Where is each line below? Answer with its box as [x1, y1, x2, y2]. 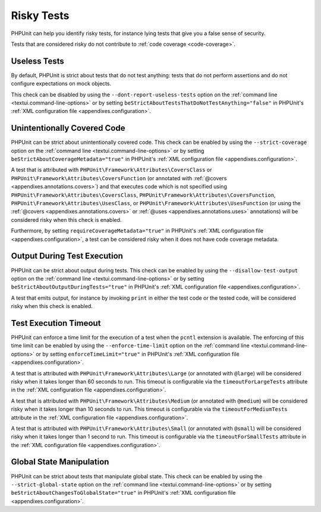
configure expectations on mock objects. [11, 80, 112, 87]
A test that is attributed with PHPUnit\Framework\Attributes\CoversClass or [11, 167, 212, 174]
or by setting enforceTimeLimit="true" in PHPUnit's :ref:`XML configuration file [36, 350, 240, 357]
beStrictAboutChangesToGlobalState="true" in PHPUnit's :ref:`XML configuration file [11, 489, 236, 497]
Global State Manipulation [11, 457, 109, 467]
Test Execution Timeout [11, 318, 101, 328]
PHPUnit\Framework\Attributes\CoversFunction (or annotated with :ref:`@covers [11, 174, 227, 181]
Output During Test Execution [11, 251, 123, 261]
